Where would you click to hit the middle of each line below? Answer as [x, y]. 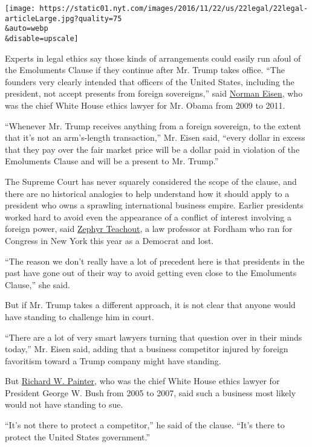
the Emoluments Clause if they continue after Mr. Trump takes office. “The [145, 70]
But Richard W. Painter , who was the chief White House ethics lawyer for [142, 381]
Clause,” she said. [37, 284]
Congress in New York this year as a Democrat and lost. [109, 240]
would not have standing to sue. [64, 404]
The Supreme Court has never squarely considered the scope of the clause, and [151, 181]
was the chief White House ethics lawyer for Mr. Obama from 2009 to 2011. [145, 105]
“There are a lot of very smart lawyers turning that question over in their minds [154, 337]
